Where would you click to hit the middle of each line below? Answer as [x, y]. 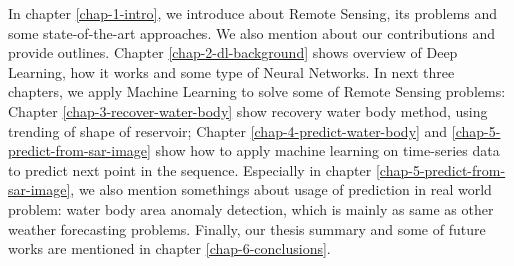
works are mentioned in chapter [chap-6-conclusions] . [169, 248]
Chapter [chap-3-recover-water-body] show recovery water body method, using [248, 110]
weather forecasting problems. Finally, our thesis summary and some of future [247, 228]
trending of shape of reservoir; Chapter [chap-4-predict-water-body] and [228, 130]
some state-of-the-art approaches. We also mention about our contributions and [252, 32]
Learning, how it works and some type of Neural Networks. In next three [231, 71]
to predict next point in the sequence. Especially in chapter [190, 169]
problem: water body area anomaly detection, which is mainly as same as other [251, 208]
